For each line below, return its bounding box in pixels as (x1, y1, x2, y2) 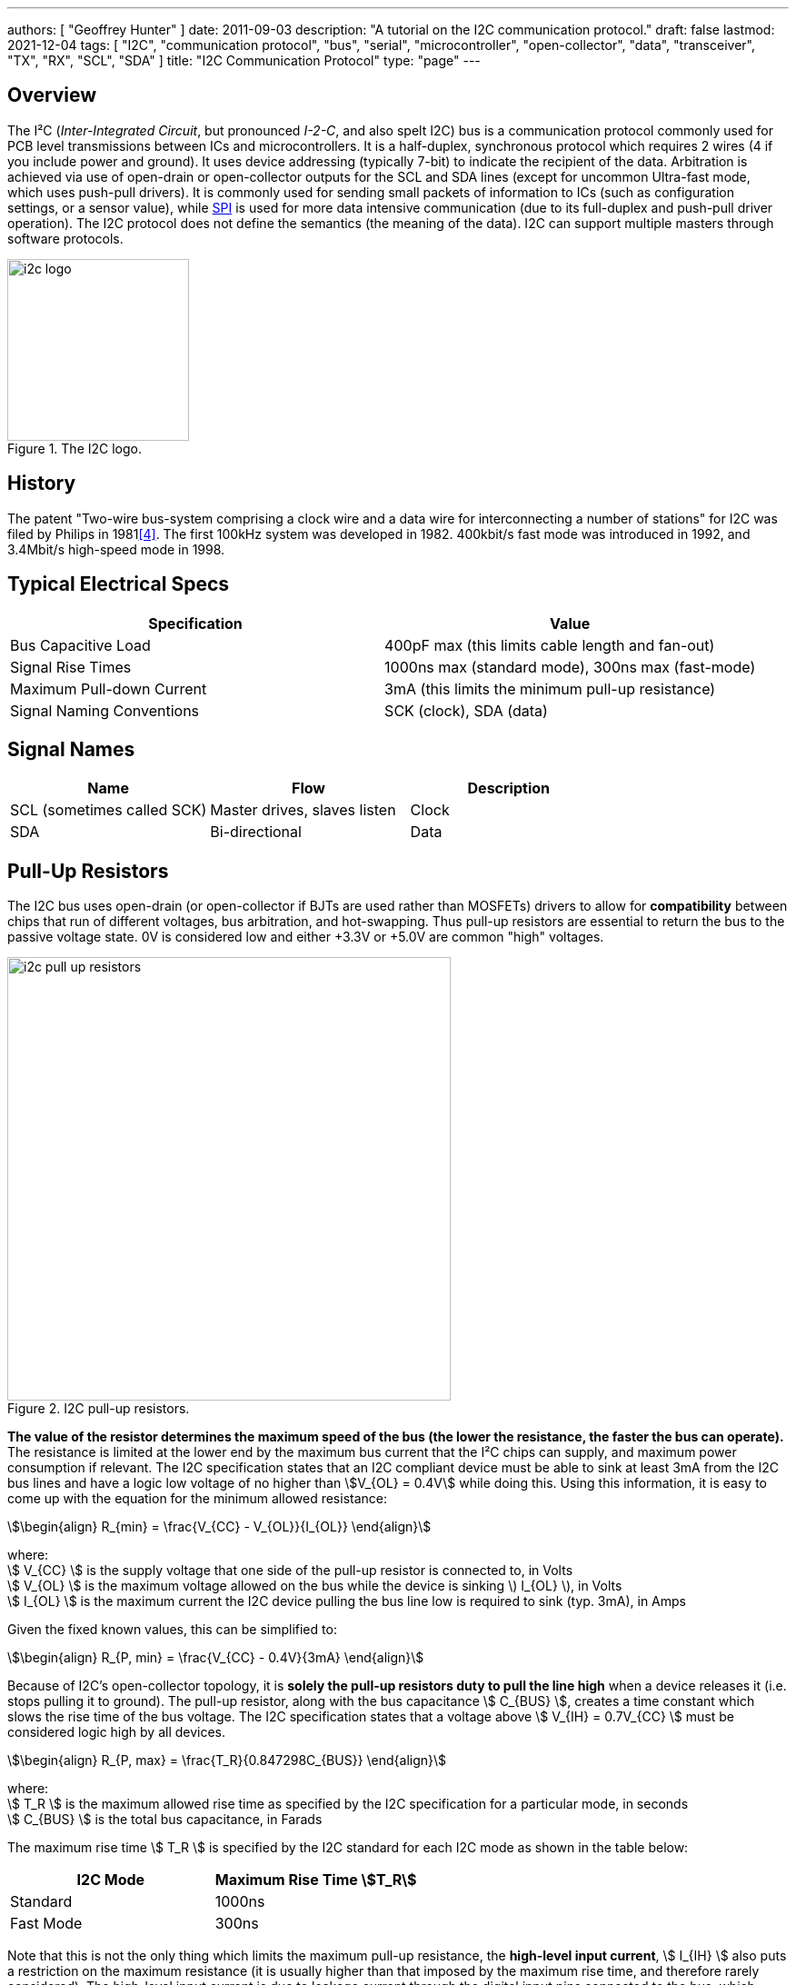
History (7, 472, 76, 495)
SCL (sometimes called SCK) (10, 801, 207, 820)
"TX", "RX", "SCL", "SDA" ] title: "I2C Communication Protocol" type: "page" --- (7, 53, 481, 68)
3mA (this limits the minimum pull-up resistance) (384, 679, 716, 698)
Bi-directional (210, 823, 302, 842)
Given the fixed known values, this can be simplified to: (7, 1621, 337, 1638)
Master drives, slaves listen (210, 801, 396, 820)
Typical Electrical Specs (7, 573, 230, 596)
